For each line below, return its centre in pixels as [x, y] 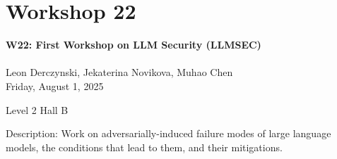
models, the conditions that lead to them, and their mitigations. [144, 147]
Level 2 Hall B [37, 109]
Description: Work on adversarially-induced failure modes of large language [168, 133]
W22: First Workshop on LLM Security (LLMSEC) [134, 45]
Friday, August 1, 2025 [55, 85]
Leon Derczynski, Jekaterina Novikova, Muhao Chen [119, 72]
